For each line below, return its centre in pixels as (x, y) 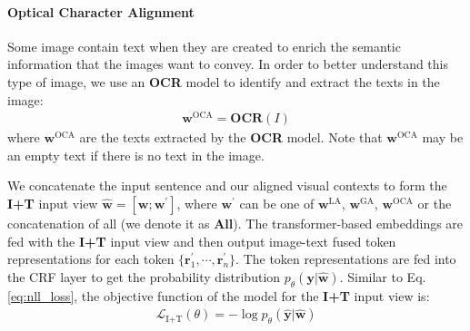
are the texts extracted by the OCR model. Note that (231, 137)
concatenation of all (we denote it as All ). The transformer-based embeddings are (235, 224)
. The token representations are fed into (346, 259)
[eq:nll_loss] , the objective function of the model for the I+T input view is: (219, 295)
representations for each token (91, 259)
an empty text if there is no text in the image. (136, 155)
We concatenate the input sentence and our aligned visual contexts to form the (227, 185)
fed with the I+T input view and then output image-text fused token (202, 241)
